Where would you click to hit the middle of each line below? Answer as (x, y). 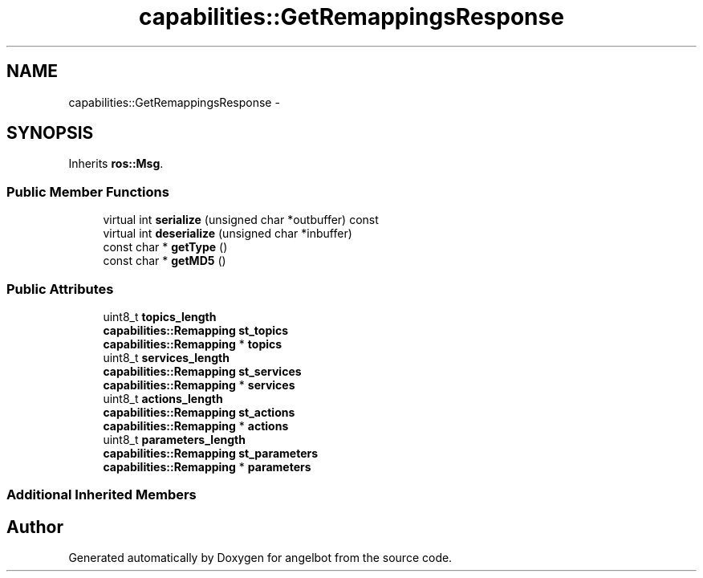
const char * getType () (165, 247)
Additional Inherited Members (102, 495)
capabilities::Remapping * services (199, 385)
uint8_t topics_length (160, 316)
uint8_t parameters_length (174, 439)
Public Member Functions (88, 191)
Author (35, 527)
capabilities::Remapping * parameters (207, 466)
